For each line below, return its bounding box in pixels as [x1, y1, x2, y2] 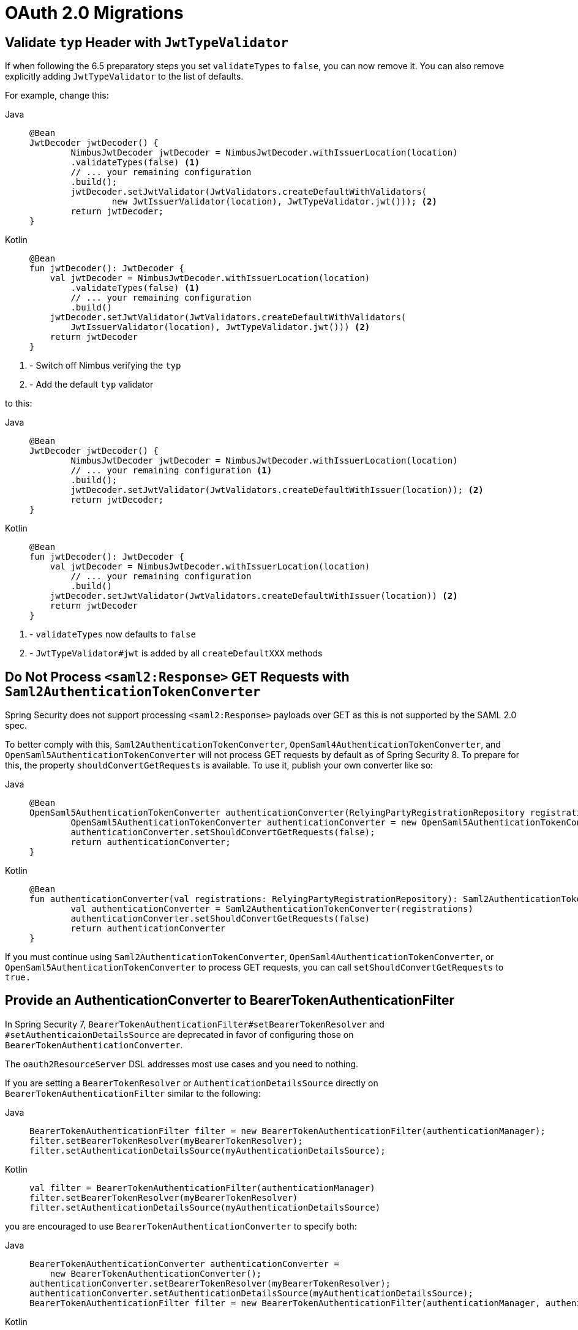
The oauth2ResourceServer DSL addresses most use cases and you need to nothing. [5, 1058, 359, 1069]
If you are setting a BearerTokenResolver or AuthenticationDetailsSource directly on [5, 1077, 378, 1088]
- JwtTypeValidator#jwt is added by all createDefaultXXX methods [29, 648, 323, 659]
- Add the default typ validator [29, 379, 154, 390]
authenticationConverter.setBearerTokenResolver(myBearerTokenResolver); [29, 1278, 391, 1288]
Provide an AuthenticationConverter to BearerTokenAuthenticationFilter [5, 993, 455, 1009]
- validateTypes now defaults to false [29, 629, 196, 640]
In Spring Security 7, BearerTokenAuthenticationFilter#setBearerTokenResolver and [5, 1018, 385, 1029]
